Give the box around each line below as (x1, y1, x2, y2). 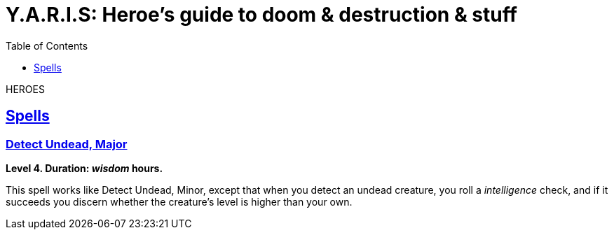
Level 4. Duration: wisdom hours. (6, 162, 163, 174)
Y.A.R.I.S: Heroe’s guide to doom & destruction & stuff (6, 3, 517, 27)
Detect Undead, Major (6, 136, 128, 151)
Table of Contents (6, 39, 88, 52)
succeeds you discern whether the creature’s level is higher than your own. (6, 195, 353, 208)
